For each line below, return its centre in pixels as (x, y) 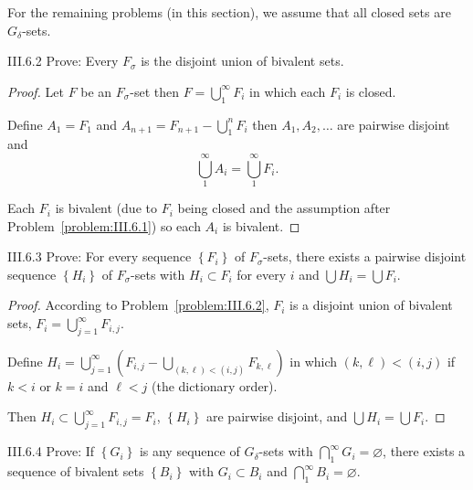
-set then (154, 91)
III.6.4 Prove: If (51, 451)
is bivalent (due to (106, 208)
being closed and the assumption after (284, 208)
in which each (288, 91)
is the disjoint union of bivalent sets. (242, 61)
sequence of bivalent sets (76, 471)
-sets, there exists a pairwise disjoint (365, 256)
